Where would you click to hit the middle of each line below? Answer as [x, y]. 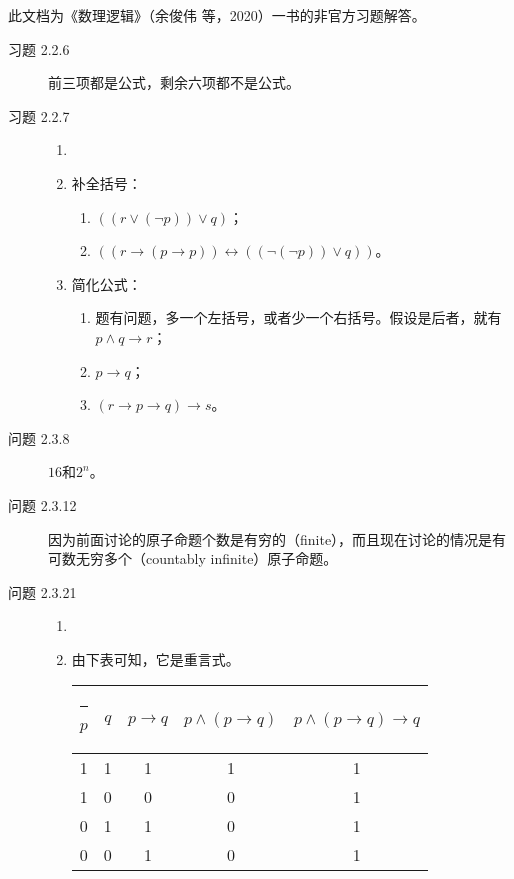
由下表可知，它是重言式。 [155, 658]
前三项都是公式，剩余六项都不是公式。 [174, 82]
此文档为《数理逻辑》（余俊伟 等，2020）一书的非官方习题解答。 [217, 15]
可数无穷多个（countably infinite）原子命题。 [193, 558]
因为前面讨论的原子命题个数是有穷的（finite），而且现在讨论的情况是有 [277, 538]
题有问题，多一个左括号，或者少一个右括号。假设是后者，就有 [298, 317]
